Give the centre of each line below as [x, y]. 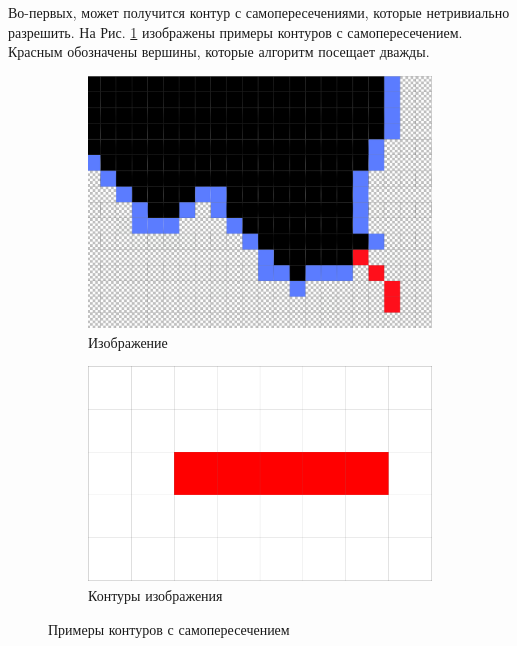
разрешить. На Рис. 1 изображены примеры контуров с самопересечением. [235, 31]
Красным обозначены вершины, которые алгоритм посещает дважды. [219, 51]
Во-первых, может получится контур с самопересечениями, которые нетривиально [259, 12]
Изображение [128, 341]
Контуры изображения [155, 595]
